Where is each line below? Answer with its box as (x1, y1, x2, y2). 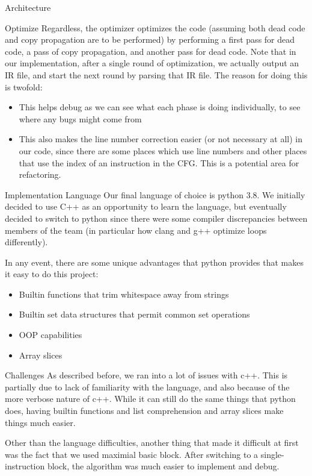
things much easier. (5, 416, 76, 428)
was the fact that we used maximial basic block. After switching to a (5, 448, 258, 460)
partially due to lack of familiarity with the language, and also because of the (5, 380, 290, 393)
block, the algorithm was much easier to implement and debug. (47, 460, 280, 472)
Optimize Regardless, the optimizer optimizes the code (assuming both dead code (5, 21, 305, 34)
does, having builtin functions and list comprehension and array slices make (5, 404, 284, 417)
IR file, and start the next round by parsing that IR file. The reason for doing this (5, 68, 308, 81)
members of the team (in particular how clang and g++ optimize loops (5, 224, 267, 236)
